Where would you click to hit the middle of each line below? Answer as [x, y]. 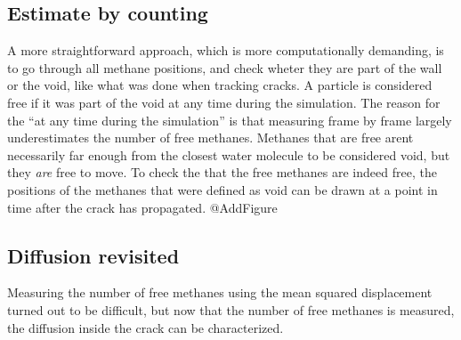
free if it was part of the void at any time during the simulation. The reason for [224, 102]
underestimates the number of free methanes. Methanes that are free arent [210, 138]
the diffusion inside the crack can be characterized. [146, 327]
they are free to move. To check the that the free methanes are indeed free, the [222, 172]
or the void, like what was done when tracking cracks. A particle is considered [220, 85]
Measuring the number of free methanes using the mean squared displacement [220, 292]
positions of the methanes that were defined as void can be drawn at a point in [222, 189]
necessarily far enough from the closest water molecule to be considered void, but [229, 154]
